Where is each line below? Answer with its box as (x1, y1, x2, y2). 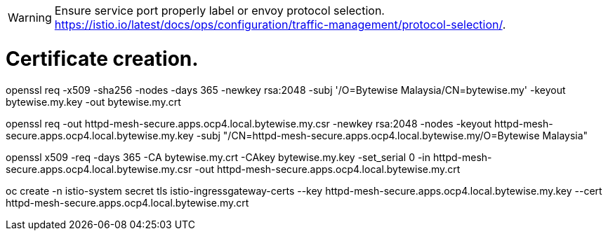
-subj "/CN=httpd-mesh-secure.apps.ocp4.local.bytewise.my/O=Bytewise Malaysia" (196, 129, 588, 141)
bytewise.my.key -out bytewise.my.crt (6, 95, 181, 108)
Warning (8, 11, 52, 25)
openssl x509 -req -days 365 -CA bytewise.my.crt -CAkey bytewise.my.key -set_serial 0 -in (6, 151, 431, 163)
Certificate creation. (6, 46, 199, 71)
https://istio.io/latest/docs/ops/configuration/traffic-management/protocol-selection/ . (54, 18, 506, 32)
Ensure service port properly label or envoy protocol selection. (54, 4, 385, 18)
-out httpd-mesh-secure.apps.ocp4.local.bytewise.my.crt (194, 162, 461, 175)
